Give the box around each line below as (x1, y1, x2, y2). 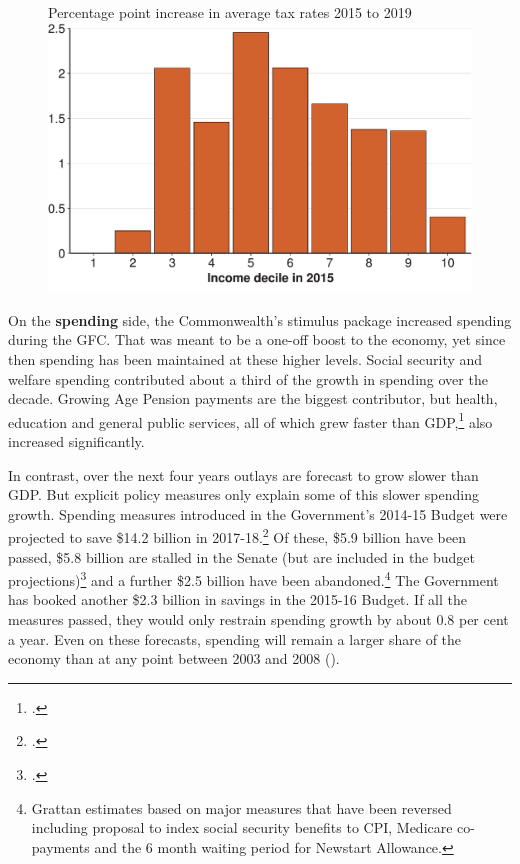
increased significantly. (8, 430, 145, 451)
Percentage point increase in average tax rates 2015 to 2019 (48, 2, 412, 22)
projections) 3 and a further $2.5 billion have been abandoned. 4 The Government (8, 567, 499, 590)
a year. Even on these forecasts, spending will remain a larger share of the (8, 628, 462, 649)
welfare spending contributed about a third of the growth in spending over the (8, 368, 488, 389)
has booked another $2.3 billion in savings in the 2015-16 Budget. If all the (8, 589, 467, 610)
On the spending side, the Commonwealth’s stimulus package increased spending (8, 309, 512, 330)
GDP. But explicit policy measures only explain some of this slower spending (8, 484, 480, 505)
